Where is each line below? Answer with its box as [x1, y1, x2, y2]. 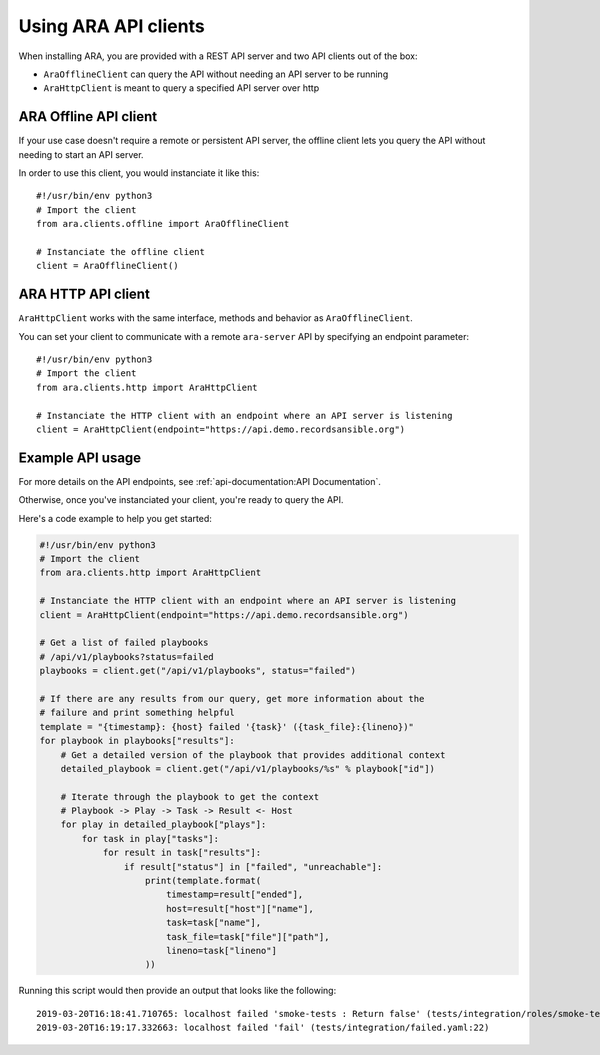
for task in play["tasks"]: [81, 833, 220, 844]
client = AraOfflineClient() [36, 260, 179, 272]
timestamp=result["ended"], [165, 889, 304, 900]
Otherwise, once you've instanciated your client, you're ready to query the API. [18, 494, 344, 506]
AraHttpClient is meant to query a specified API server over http [43, 82, 320, 94]
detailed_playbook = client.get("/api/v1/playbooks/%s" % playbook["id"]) [60, 763, 435, 774]
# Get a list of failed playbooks [39, 637, 209, 649]
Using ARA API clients [18, 15, 205, 37]
